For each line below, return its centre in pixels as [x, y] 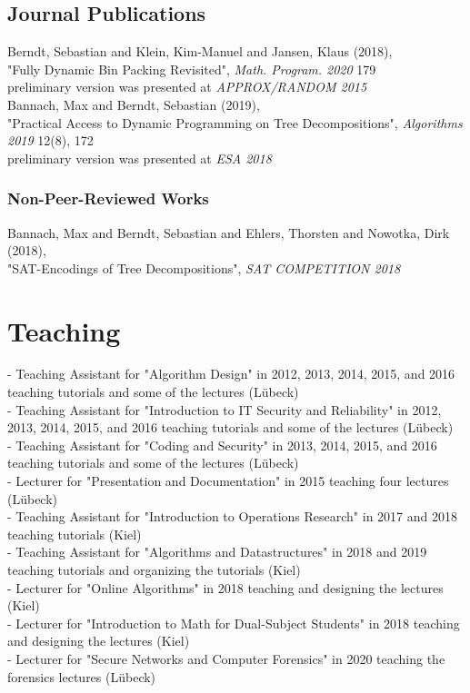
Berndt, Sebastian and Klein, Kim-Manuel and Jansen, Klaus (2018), [200, 51]
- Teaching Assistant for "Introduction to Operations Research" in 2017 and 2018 [232, 516]
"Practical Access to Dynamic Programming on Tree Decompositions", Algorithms [235, 122]
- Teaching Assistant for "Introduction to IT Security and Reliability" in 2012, [225, 409]
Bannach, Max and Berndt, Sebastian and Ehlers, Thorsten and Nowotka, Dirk [229, 232]
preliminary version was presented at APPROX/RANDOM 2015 [187, 87]
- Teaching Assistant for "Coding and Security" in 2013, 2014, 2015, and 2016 [222, 445]
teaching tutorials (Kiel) [75, 534]
